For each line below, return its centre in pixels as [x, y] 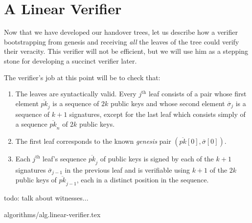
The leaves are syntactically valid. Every [76, 94]
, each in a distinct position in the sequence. [143, 180]
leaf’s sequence [65, 158]
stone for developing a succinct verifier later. [70, 60]
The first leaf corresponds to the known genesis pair [93, 141]
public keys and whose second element [168, 103]
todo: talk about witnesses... [46, 197]
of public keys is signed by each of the [157, 158]
